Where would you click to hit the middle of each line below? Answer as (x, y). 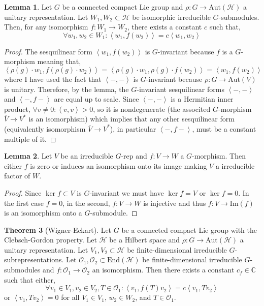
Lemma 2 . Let (28, 156)
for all (70, 297)
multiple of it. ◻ (30, 139)
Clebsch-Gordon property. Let (51, 240)
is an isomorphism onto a (43, 213)
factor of (17, 176)
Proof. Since (23, 192)
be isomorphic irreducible (171, 17)
